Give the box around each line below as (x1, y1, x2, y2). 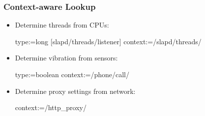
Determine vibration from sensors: (15, 53, 118, 63)
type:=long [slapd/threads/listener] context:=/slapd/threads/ (15, 36, 202, 46)
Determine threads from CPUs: (15, 20, 109, 30)
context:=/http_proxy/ (15, 102, 87, 113)
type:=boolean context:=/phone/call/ (15, 69, 129, 79)
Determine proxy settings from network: (15, 86, 136, 96)
